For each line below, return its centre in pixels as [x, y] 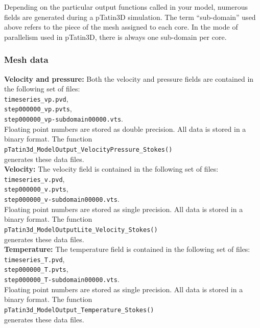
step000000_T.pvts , [36, 269]
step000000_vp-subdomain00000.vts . [64, 119]
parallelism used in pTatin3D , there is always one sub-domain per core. [115, 37]
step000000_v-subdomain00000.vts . [62, 199]
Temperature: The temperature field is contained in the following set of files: [127, 249]
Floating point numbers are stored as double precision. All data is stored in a [125, 128]
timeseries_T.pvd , [34, 259]
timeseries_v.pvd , [34, 179]
